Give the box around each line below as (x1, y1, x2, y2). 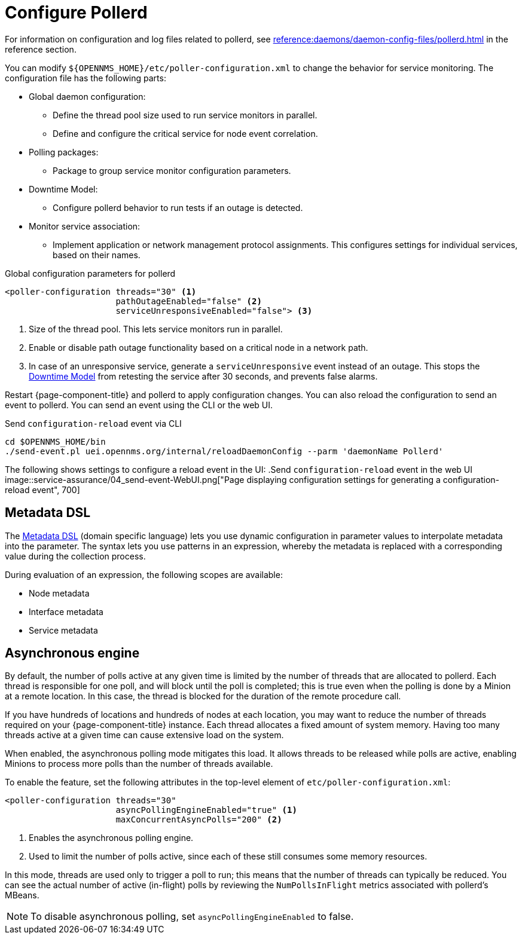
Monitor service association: (29, 221, 141, 231)
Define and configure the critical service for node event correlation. (53, 128, 318, 139)
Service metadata (29, 625, 98, 635)
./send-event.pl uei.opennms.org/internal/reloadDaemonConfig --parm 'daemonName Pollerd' (5, 446, 444, 456)
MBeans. (5, 890, 39, 901)
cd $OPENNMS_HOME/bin (5, 436, 106, 446)
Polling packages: (29, 146, 99, 157)
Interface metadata (29, 606, 103, 617)
